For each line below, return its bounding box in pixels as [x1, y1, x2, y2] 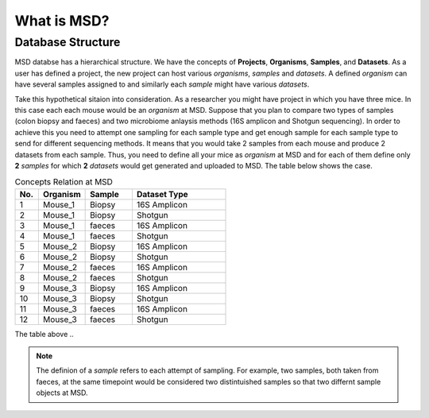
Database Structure [14, 35, 121, 49]
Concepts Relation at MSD [14, 176, 113, 188]
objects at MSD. [36, 388, 88, 397]
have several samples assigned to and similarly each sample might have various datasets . [14, 79, 310, 89]
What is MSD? [14, 12, 110, 29]
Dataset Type [136, 188, 188, 199]
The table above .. [14, 329, 75, 339]
